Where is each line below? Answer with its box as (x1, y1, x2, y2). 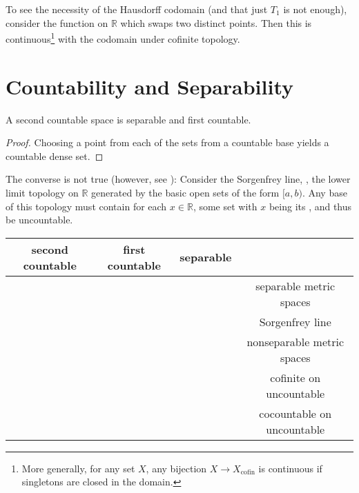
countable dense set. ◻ (6, 148, 104, 163)
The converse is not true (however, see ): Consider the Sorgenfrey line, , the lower (6, 172, 351, 186)
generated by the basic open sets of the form (91, 185, 280, 199)
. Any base (302, 185, 347, 199)
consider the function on (6, 15, 108, 30)
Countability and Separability (6, 72, 294, 100)
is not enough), (283, 2, 347, 16)
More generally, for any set (21, 461, 135, 475)
